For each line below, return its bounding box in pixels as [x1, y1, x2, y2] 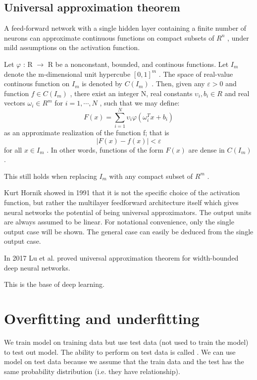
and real [224, 88, 250, 98]
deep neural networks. [4, 262, 70, 272]
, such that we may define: [100, 98, 180, 108]
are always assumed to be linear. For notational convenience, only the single [4, 217, 234, 227]
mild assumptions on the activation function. [4, 42, 140, 53]
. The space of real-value [158, 68, 233, 79]
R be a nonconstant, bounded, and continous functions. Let [48, 58, 229, 69]
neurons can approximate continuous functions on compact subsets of [4, 32, 214, 43]
